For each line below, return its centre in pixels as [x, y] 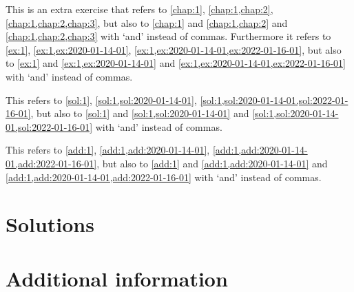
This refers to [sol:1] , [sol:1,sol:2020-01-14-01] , [101, 100]
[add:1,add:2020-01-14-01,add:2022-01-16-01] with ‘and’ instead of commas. [164, 177]
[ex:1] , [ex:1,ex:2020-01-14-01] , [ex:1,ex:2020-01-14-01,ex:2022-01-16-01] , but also [174, 49]
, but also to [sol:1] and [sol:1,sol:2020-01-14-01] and [140, 113]
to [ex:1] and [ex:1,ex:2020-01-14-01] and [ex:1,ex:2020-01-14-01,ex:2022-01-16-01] [176, 63]
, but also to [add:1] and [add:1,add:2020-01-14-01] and [212, 163]
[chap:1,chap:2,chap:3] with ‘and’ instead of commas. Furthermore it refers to [168, 36]
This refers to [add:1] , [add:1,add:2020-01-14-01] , [108, 150]
